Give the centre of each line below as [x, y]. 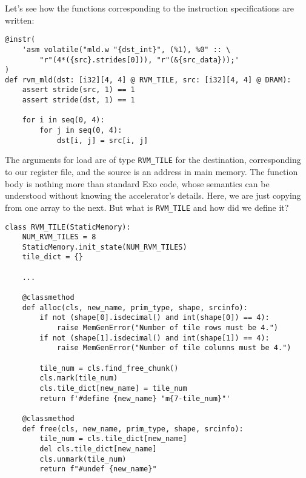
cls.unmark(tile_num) [83, 459]
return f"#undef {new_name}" [98, 469]
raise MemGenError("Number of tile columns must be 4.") [174, 348]
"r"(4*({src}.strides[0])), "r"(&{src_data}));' [139, 60]
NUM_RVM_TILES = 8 [59, 237]
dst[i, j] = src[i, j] [102, 140]
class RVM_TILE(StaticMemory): [68, 227]
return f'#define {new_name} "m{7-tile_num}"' [135, 398]
